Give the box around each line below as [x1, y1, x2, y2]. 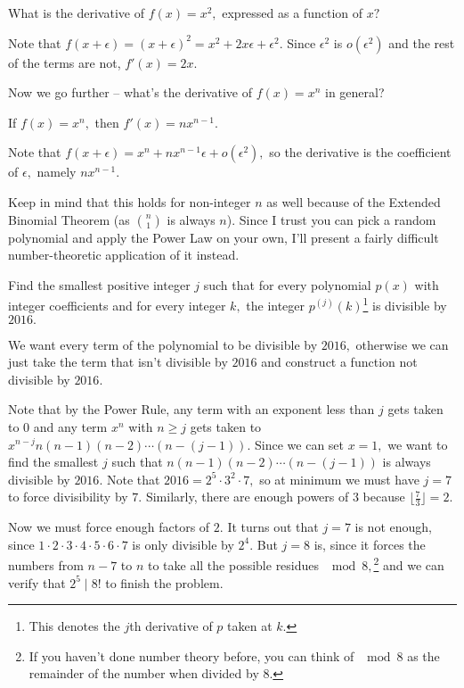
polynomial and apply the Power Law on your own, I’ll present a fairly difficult [8, 228, 439, 246]
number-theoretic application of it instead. [8, 245, 240, 264]
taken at [227, 617, 273, 635]
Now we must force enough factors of [8, 518, 210, 536]
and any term [33, 417, 108, 435]
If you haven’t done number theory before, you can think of [28, 646, 354, 665]
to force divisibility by [8, 487, 128, 506]
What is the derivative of [8, 4, 144, 21]
